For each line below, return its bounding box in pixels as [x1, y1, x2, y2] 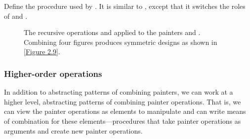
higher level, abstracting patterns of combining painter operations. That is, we [4, 96, 241, 106]
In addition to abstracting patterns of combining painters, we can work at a [4, 87, 233, 97]
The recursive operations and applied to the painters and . [24, 27, 201, 37]
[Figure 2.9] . [24, 46, 60, 57]
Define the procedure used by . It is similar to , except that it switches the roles [4, 1, 246, 11]
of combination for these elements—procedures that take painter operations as [4, 115, 241, 126]
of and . [4, 10, 28, 21]
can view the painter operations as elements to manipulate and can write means [4, 106, 246, 116]
